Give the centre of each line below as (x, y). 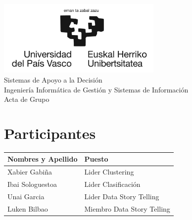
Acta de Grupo (27, 99)
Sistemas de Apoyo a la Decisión (53, 79)
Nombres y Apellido (43, 159)
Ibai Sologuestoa (32, 184)
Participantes (50, 133)
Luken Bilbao (28, 208)
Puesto (96, 159)
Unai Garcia (26, 196)
